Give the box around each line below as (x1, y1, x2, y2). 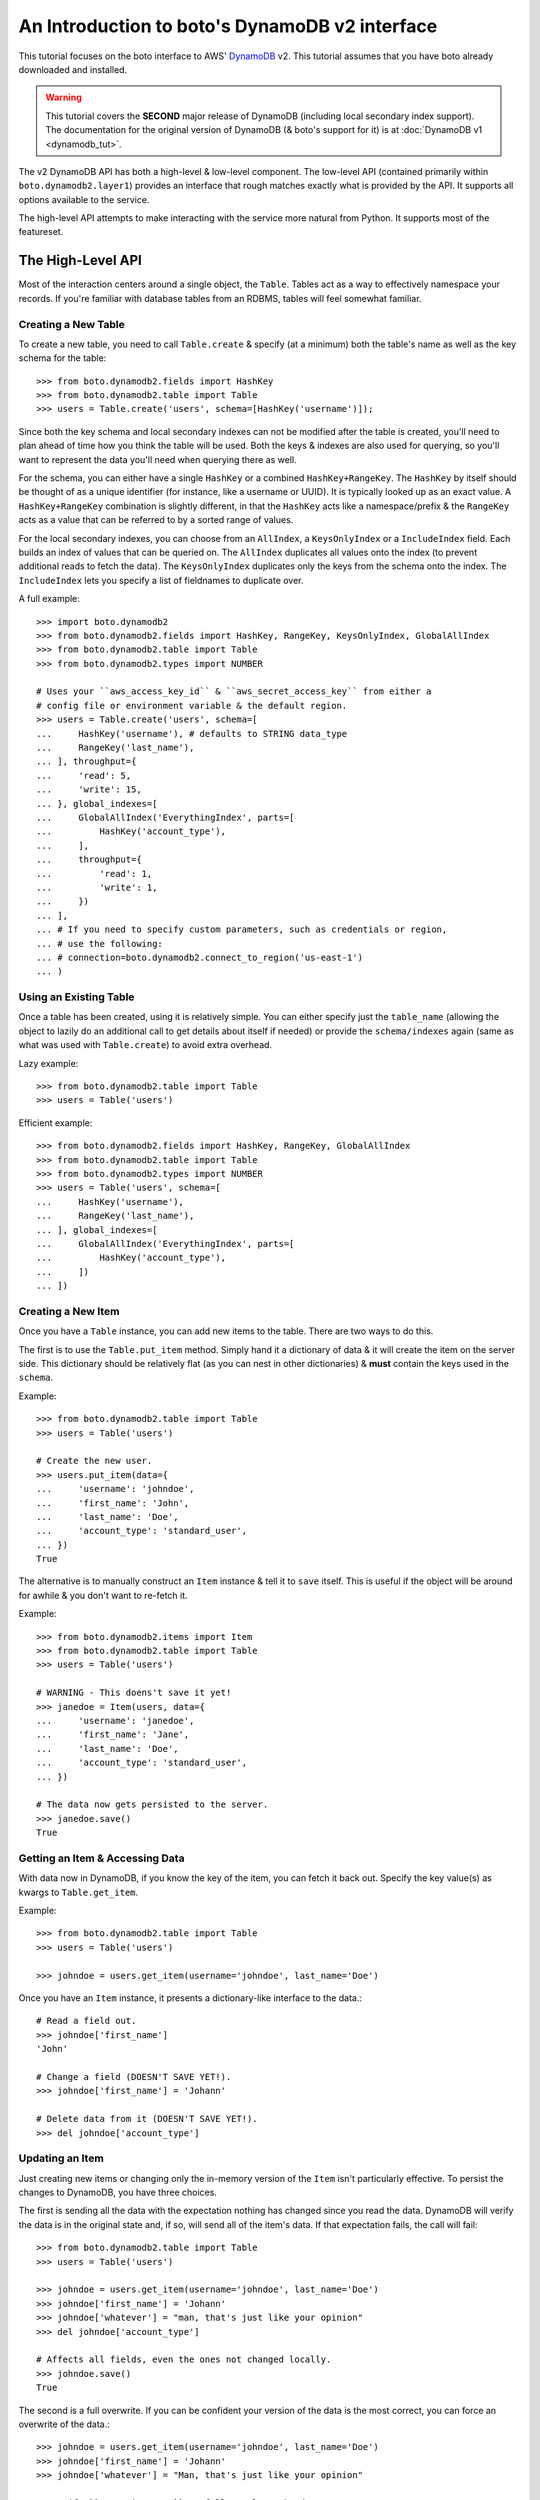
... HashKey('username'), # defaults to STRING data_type (36, 728, 348, 739)
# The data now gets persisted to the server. (36, 1799, 269, 1810)
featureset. (18, 226, 64, 238)
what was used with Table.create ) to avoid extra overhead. (18, 1039, 273, 1051)
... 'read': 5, (36, 770, 132, 781)
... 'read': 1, (36, 868, 153, 879)
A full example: (18, 593, 80, 605)
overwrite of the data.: (18, 2418, 110, 2430)
